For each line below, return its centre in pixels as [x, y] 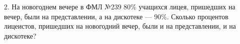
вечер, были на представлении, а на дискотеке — [78, 16]
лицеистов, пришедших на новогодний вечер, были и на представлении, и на [120, 26]
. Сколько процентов [198, 16]
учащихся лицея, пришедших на [187, 6]
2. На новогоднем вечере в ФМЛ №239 [63, 6]
